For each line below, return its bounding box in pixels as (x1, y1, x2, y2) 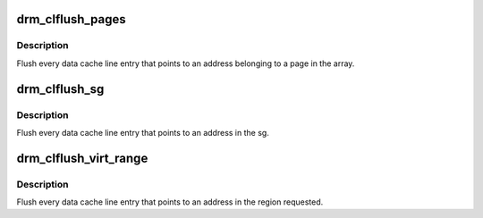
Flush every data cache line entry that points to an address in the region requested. (16, 197, 324, 207)
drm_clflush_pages (16, 12, 126, 27)
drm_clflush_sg (16, 81, 105, 96)
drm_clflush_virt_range (16, 150, 148, 165)
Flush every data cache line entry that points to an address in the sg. (16, 127, 270, 138)
